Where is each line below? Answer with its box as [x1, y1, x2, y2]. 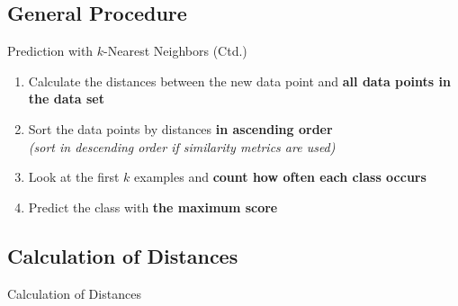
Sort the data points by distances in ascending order [28, 119, 333, 138]
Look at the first [28, 167, 120, 186]
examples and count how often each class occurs [134, 167, 427, 186]
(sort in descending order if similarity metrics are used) [28, 137, 336, 156]
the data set [28, 89, 104, 108]
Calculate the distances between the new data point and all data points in [28, 71, 451, 90]
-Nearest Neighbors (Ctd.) [103, 41, 247, 60]
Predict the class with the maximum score [28, 197, 278, 216]
